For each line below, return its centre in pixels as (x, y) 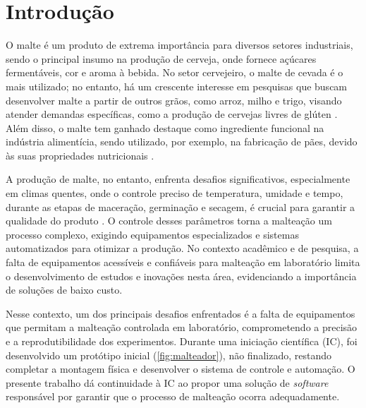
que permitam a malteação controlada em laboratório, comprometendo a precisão (182, 327)
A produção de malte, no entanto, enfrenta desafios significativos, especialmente (178, 179)
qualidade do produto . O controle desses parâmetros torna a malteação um (169, 221)
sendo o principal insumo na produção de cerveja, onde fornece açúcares (161, 58)
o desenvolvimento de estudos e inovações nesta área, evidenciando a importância (181, 276)
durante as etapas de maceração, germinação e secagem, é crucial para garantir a (181, 206)
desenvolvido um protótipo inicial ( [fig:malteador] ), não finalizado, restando (169, 355)
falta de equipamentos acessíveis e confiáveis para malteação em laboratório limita (183, 262)
